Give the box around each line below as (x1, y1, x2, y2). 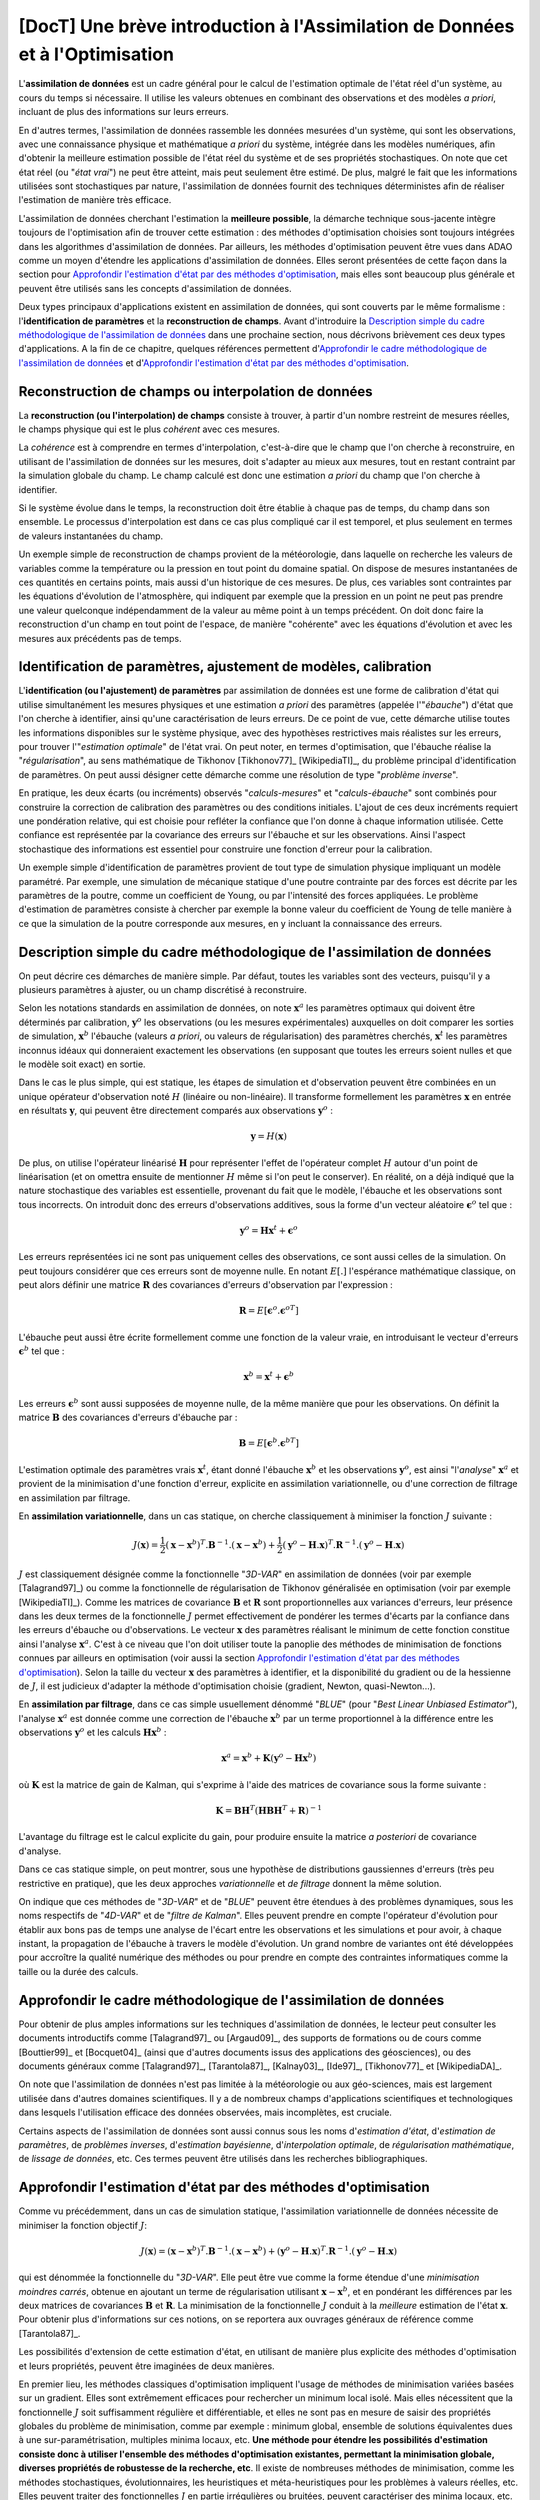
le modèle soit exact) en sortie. (18, 1058, 146, 1070)
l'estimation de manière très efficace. (18, 194, 172, 206)
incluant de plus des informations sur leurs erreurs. (18, 106, 229, 118)
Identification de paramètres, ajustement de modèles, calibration (18, 658, 432, 675)
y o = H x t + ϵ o (239, 1223, 299, 1237)
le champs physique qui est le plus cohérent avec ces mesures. (18, 423, 280, 435)
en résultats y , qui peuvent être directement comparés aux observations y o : (18, 1103, 334, 1117)
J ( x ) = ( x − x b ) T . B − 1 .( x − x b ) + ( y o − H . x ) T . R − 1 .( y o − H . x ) (140, 2244, 398, 2257)
